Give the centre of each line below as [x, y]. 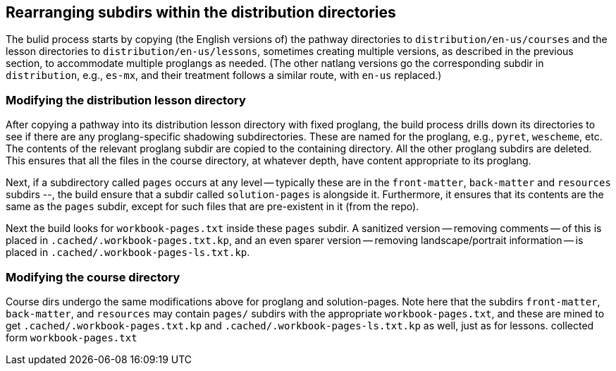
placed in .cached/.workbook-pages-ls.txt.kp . [128, 253]
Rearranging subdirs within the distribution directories [201, 12]
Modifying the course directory [93, 277]
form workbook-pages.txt [72, 337]
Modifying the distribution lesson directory [126, 100]
